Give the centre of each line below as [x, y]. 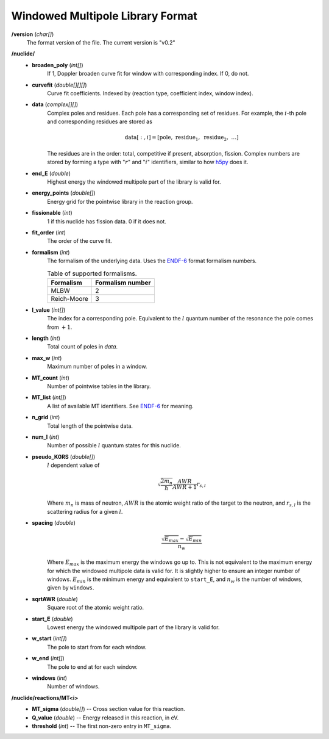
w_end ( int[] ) [48, 658]
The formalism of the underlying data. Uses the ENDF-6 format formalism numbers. [152, 261]
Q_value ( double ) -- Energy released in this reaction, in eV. [105, 718]
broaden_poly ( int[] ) [58, 65]
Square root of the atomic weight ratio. [96, 608]
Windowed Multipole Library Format [104, 16]
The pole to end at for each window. [93, 667]
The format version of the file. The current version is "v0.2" [101, 42]
